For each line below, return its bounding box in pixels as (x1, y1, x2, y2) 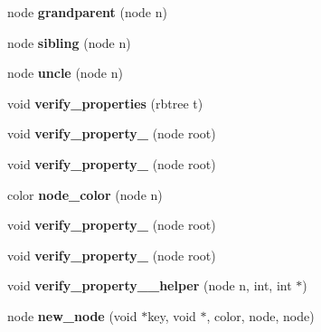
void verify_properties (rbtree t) (7, 93, 203, 112)
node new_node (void (7, 306, 137, 325)
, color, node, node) (206, 306, 315, 325)
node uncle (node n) (7, 63, 123, 82)
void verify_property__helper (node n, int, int (7, 276, 292, 295)
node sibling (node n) (7, 33, 131, 52)
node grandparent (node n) (7, 3, 167, 21)
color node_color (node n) (7, 185, 163, 204)
